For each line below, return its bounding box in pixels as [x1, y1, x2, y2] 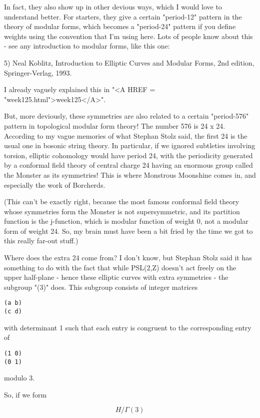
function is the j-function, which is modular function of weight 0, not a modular [4, 216, 248, 226]
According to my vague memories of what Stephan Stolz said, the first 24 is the [4, 130, 247, 141]
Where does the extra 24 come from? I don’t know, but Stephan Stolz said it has [4, 252, 252, 263]
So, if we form [4, 389, 47, 399]
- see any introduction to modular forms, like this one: [4, 41, 170, 51]
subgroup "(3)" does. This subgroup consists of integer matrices [4, 281, 198, 292]
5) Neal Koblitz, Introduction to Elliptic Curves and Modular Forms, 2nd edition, [4, 57, 254, 68]
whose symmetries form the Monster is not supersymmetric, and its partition [4, 206, 240, 216]
